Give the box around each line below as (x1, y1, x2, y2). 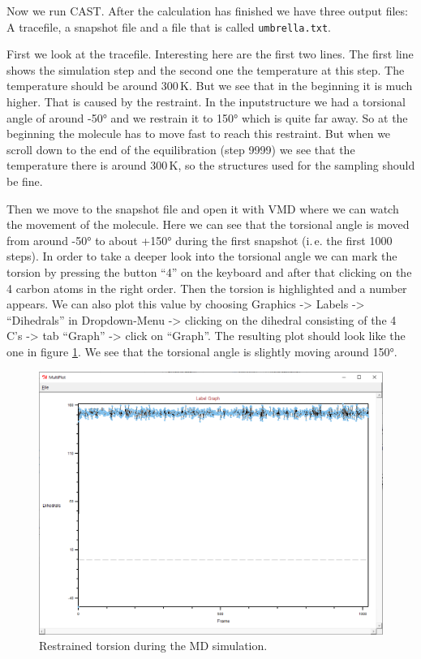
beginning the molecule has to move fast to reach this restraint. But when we (6, 125, 391, 142)
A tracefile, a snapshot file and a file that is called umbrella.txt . (6, 18, 332, 35)
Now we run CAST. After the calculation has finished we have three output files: (6, 2, 408, 19)
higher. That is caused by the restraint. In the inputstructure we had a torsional (6, 93, 406, 110)
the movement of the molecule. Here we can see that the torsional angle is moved (6, 216, 410, 233)
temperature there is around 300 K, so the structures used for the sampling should (6, 157, 415, 174)
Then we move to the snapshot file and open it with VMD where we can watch (6, 200, 399, 217)
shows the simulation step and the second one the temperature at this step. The (6, 61, 405, 78)
